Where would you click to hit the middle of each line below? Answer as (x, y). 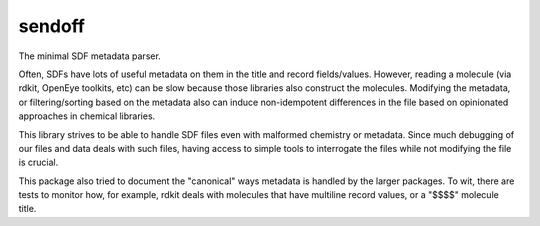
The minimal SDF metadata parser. (90, 56)
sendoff (51, 26)
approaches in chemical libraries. (87, 116)
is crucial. (38, 162)
